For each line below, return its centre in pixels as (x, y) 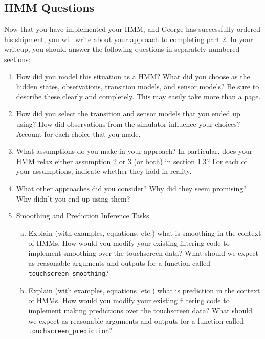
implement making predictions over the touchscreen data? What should (140, 310)
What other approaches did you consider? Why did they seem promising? (131, 188)
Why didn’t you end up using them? (73, 198)
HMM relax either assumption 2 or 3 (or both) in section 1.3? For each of (131, 161)
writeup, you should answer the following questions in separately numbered (122, 49)
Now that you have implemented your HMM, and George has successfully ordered (132, 29)
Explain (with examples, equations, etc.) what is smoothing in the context (145, 233)
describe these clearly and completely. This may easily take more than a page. (138, 96)
